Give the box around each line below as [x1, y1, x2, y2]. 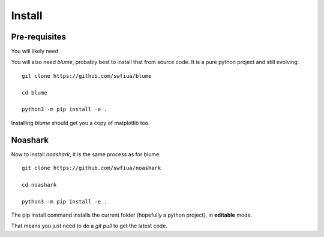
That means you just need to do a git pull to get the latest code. [11, 222, 168, 230]
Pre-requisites [11, 32, 66, 42]
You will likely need [11, 48, 59, 55]
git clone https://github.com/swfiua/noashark [22, 165, 161, 172]
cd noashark [22, 181, 57, 188]
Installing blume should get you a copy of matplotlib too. [11, 119, 150, 126]
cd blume [22, 89, 47, 96]
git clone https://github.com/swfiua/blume [22, 72, 152, 79]
